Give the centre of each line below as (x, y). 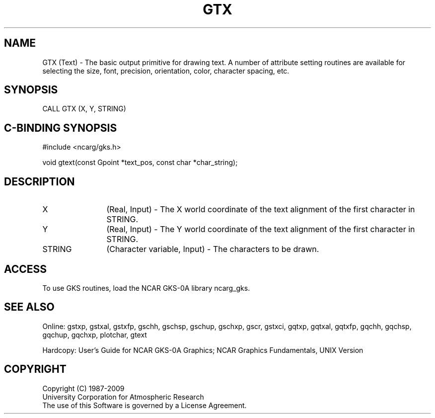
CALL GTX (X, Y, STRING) (84, 109)
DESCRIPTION (39, 181)
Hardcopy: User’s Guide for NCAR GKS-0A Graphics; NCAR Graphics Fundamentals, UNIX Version (203, 350)
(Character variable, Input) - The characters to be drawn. (213, 249)
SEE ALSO (29, 307)
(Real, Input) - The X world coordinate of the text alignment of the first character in (261, 209)
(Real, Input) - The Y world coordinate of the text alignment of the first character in (261, 229)
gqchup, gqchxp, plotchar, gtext (95, 334)
